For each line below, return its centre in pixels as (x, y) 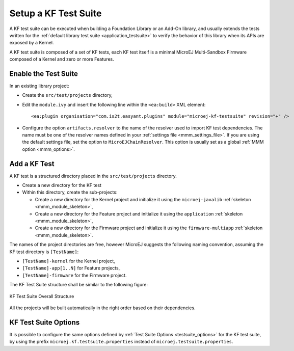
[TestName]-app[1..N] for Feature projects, (71, 268)
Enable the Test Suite (44, 74)
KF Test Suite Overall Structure (42, 296)
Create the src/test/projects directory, (67, 95)
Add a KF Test (32, 164)
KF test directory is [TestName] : (44, 252)
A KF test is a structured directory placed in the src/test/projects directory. (93, 176)
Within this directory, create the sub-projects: (70, 192)
